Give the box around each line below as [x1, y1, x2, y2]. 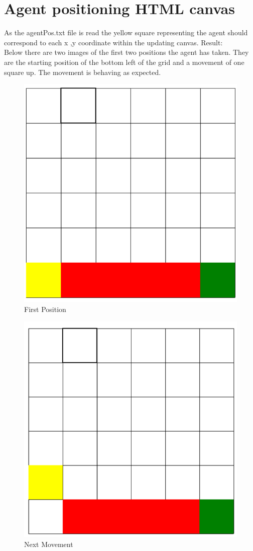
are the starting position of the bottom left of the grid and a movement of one [4, 56, 244, 67]
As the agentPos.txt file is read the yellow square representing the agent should [4, 27, 248, 38]
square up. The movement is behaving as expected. [4, 66, 161, 77]
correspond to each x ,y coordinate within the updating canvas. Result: [4, 37, 223, 47]
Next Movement [24, 538, 73, 549]
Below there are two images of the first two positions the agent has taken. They [4, 47, 249, 57]
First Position [24, 303, 66, 314]
